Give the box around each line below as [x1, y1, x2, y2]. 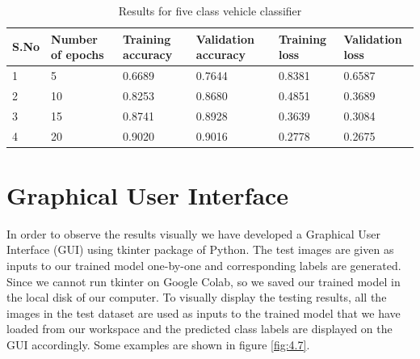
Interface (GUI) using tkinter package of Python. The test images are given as [6, 241, 394, 258]
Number [51, 30, 98, 47]
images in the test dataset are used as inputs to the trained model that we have [6, 304, 401, 321]
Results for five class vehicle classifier [118, 2, 302, 19]
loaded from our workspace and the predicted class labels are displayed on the [6, 320, 393, 337]
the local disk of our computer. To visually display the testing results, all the [6, 289, 387, 306]
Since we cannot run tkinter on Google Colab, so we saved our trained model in [6, 272, 401, 289]
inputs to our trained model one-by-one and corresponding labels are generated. [6, 256, 401, 273]
